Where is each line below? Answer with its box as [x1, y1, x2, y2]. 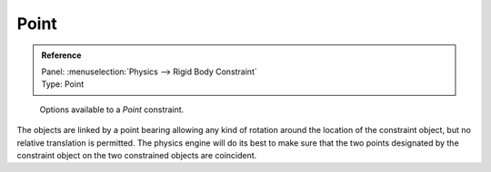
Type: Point [41, 79, 85, 90]
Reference [41, 50, 82, 61]
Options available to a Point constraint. [39, 104, 185, 115]
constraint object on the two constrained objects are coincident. [16, 149, 257, 160]
